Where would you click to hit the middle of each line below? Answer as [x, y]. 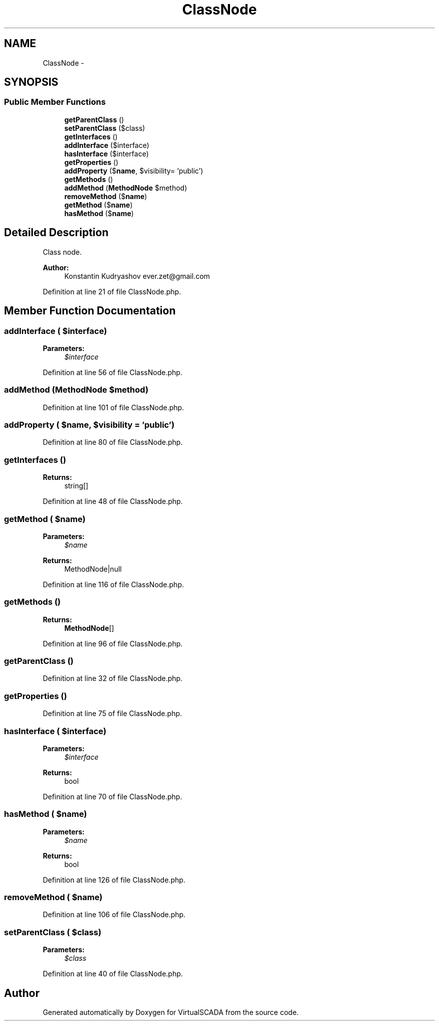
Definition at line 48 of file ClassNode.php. [113, 501]
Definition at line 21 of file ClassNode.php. [112, 291]
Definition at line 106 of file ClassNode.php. [114, 915]
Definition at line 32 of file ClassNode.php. [113, 678]
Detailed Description [56, 233]
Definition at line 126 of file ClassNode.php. [114, 880]
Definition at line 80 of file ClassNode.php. [113, 442]
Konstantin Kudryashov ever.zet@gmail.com [137, 276]
